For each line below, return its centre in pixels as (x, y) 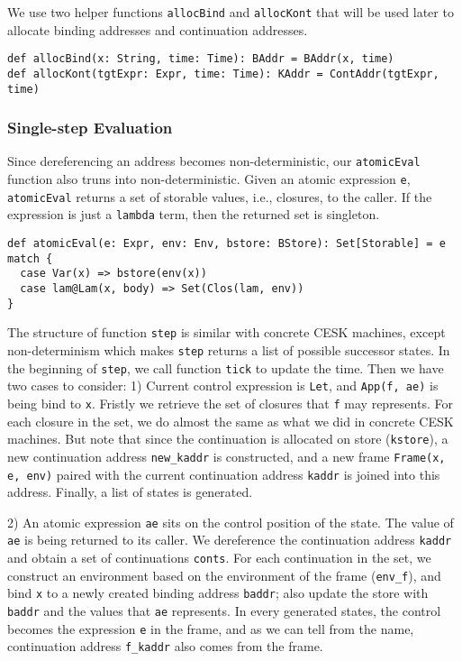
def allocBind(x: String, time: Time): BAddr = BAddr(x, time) (201, 59)
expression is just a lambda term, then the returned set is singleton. (194, 214)
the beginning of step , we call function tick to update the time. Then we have (226, 367)
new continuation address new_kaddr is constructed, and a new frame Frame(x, (226, 456)
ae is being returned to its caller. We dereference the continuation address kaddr (230, 540)
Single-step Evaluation (90, 128)
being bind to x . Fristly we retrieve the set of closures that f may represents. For (230, 403)
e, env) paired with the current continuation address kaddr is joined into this (224, 474)
